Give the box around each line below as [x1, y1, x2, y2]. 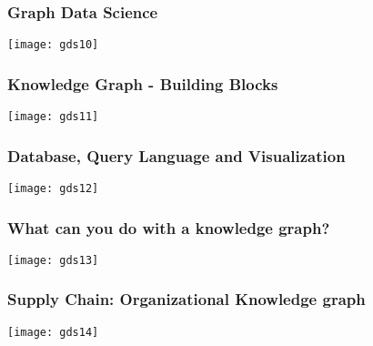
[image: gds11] [7, 110, 99, 124]
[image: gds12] [7, 181, 99, 195]
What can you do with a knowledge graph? [7, 216, 330, 239]
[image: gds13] [7, 253, 99, 267]
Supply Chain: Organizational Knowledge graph [7, 288, 366, 310]
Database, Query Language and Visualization [7, 144, 346, 167]
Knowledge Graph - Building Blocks [7, 72, 278, 95]
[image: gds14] [7, 325, 99, 339]
